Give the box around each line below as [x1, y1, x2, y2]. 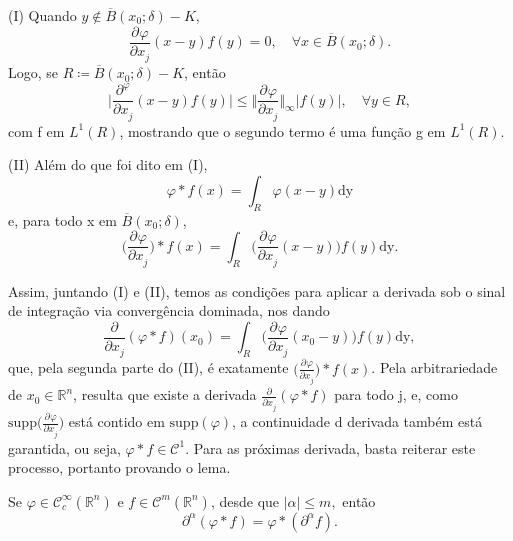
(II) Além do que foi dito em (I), [8, 154, 208, 175]
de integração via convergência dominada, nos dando [8, 300, 330, 321]
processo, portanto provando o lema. [8, 457, 231, 478]
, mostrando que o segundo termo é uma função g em [119, 120, 446, 141]
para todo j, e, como [334, 384, 458, 405]
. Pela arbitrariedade [371, 357, 498, 378]
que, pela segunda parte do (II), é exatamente [8, 357, 289, 378]
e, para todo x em [8, 209, 117, 230]
